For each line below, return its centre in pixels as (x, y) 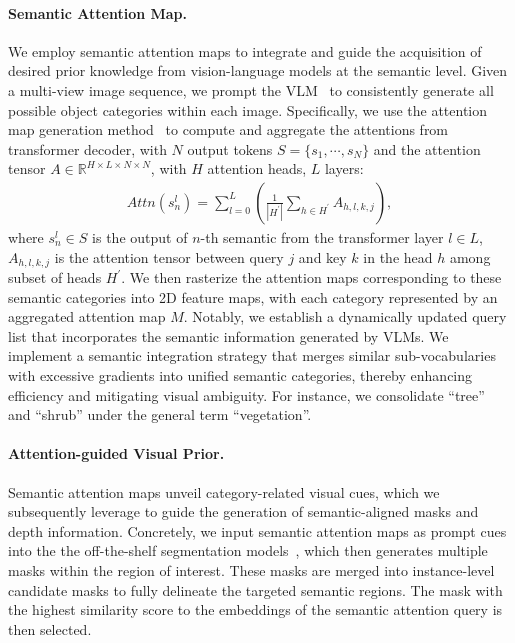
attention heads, (257, 168)
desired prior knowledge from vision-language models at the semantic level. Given (258, 70)
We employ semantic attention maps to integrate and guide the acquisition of (245, 50)
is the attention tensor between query (169, 256)
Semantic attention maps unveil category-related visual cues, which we (224, 491)
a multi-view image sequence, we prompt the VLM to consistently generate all (251, 89)
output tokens (230, 148)
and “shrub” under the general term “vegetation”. (160, 414)
